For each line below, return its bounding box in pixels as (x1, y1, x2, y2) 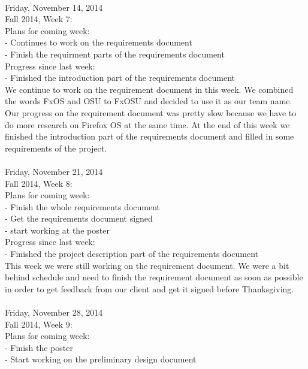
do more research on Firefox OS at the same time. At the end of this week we (5, 118, 290, 131)
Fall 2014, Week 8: (5, 177, 73, 189)
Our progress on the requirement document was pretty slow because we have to (5, 106, 297, 119)
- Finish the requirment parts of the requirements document (5, 47, 225, 60)
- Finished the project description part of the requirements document (5, 247, 258, 260)
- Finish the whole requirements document (5, 200, 161, 213)
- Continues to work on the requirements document (5, 36, 192, 49)
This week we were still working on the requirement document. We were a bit (5, 259, 289, 271)
